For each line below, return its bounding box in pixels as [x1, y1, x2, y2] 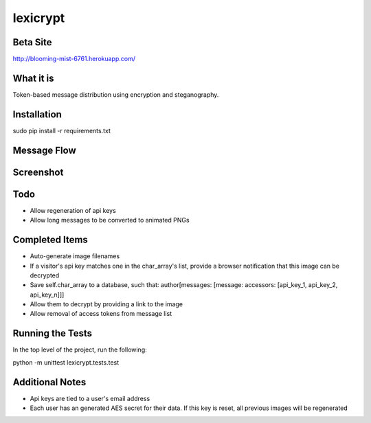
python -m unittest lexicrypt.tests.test [12, 358, 120, 367]
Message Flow [12, 144, 76, 156]
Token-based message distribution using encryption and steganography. [12, 90, 219, 99]
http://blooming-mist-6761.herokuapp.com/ [12, 55, 135, 63]
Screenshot [12, 166, 64, 178]
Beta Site [12, 36, 52, 48]
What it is [12, 72, 54, 84]
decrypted [30, 271, 60, 279]
